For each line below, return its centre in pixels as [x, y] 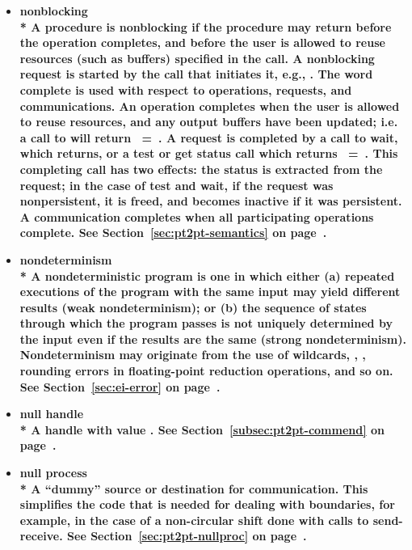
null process [53, 473]
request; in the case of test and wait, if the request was [177, 185]
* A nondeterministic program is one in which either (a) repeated [207, 275]
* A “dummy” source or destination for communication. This [194, 488]
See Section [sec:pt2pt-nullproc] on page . [187, 536]
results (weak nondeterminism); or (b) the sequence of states [193, 307]
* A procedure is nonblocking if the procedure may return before [206, 26]
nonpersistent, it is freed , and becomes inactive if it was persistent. [211, 201]
